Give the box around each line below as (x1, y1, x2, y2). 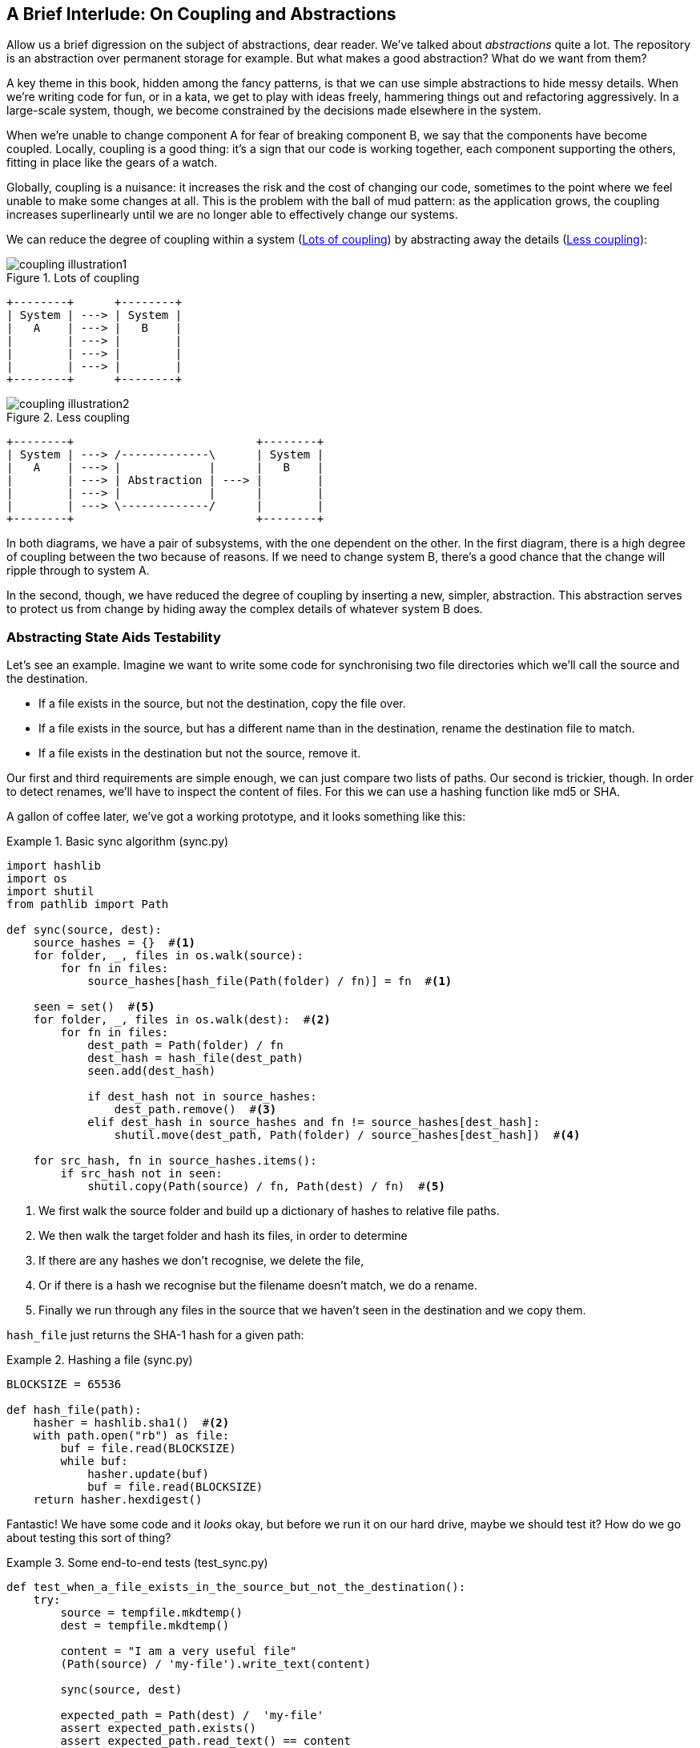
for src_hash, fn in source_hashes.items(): (33, 1154, 317, 1168)
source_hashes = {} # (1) (33, 936, 196, 950)
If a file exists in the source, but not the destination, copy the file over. (38, 696, 406, 711)
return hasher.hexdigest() (33, 1493, 203, 1507)
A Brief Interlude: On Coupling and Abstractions (6, 4, 396, 24)
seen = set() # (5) (33, 1000, 155, 1014)
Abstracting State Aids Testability (6, 628, 221, 645)
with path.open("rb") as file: (33, 1429, 230, 1443)
